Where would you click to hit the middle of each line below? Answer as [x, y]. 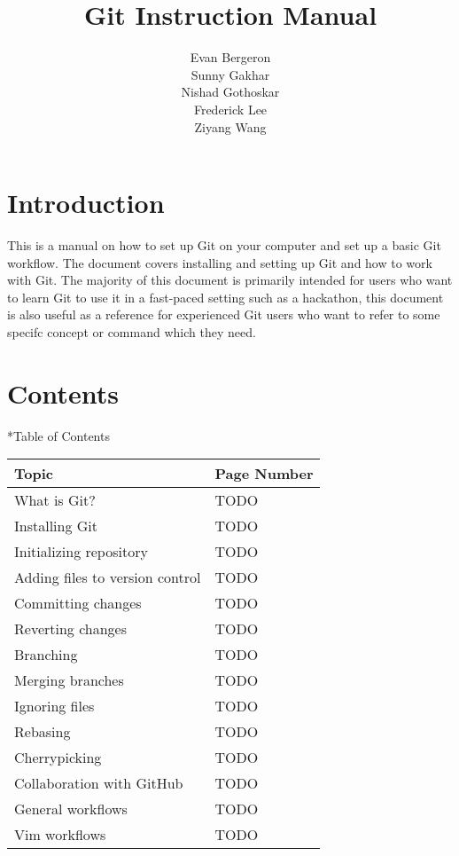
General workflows [71, 809]
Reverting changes [71, 629]
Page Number [264, 474]
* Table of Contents [58, 435]
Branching [46, 655]
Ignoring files [54, 706]
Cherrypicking [58, 758]
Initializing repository [81, 552]
